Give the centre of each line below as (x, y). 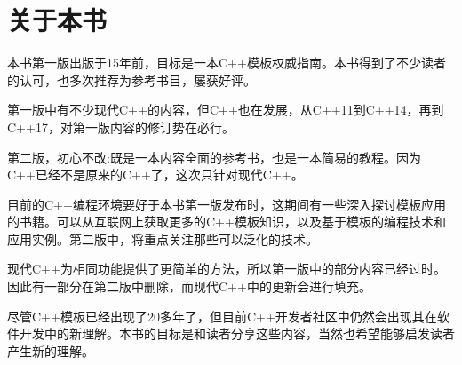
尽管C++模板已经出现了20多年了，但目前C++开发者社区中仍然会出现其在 (222, 316)
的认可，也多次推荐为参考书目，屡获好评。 (131, 79)
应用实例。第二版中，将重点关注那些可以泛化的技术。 (163, 238)
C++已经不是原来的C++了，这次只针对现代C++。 (155, 175)
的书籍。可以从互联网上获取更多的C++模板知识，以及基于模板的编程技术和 (227, 222)
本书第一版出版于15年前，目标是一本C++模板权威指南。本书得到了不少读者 (227, 63)
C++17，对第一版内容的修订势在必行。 (121, 127)
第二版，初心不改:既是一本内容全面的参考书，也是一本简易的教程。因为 (214, 157)
